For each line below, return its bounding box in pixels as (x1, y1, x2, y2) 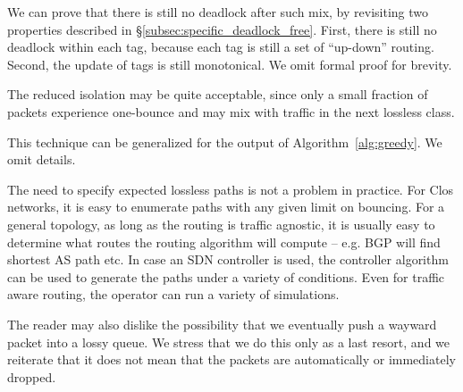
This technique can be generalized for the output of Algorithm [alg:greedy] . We (7, 132, 442, 151)
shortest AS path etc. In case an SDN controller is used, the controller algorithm (7, 250, 449, 269)
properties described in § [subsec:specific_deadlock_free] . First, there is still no (7, 20, 437, 38)
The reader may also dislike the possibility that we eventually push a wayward (7, 314, 437, 333)
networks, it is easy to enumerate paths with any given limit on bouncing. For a (7, 197, 445, 216)
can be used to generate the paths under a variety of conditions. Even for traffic (7, 267, 445, 286)
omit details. (7, 150, 76, 169)
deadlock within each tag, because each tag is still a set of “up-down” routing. (7, 38, 434, 56)
